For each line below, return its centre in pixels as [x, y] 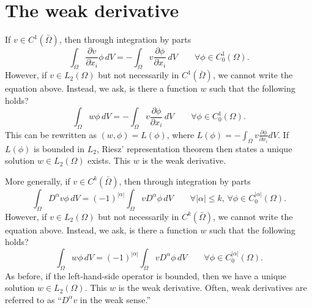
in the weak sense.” [115, 299]
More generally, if [38, 181]
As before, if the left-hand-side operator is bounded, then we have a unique [146, 275]
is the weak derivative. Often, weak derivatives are [213, 288]
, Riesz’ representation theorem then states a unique [194, 148]
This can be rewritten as [51, 134]
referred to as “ [33, 299]
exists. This [109, 160]
